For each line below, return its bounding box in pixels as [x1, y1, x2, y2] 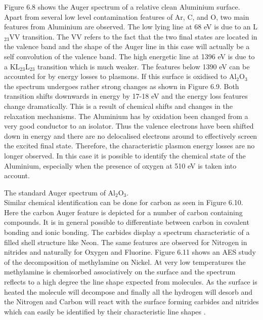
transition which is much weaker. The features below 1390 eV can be [37, 61, 250, 71]
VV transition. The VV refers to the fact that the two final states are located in [9, 31, 257, 42]
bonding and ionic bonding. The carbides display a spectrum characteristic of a [4, 227, 250, 237]
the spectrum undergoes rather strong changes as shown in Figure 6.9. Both [4, 81, 239, 91]
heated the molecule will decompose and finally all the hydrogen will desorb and [4, 286, 253, 297]
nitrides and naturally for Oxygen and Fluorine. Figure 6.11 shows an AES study [4, 247, 256, 257]
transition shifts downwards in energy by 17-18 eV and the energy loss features [4, 91, 248, 101]
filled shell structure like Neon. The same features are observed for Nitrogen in [4, 236, 247, 247]
